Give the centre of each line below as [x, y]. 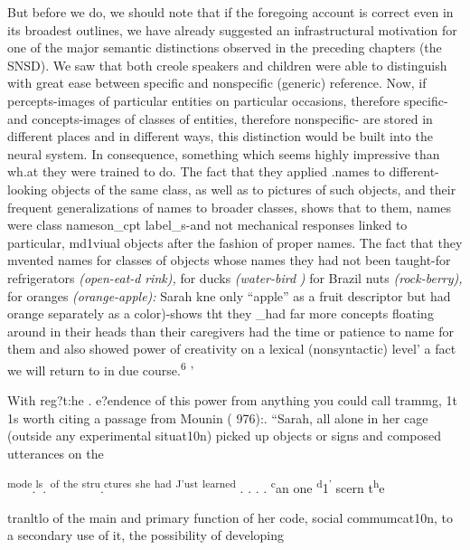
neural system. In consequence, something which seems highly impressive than [224, 153]
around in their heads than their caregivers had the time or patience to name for [230, 331]
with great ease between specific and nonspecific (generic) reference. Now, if [217, 83]
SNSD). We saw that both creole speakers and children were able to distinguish [227, 65]
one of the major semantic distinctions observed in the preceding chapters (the [225, 47]
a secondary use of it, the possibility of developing [146, 535]
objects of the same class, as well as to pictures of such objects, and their [254, 189]
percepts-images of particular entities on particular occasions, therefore [204, 100]
